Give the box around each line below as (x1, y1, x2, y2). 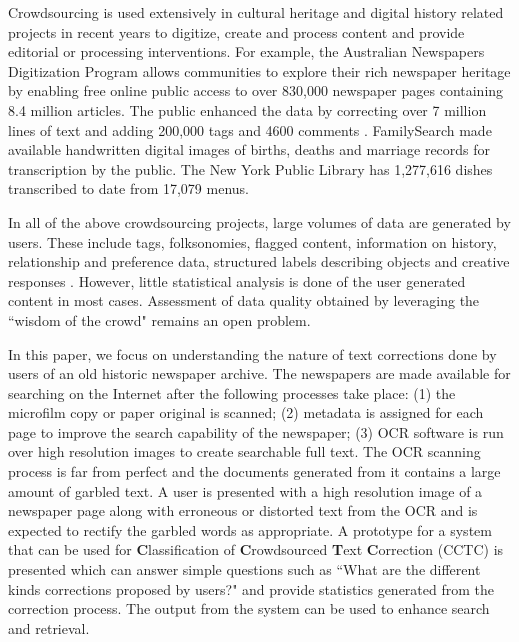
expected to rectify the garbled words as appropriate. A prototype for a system (8, 519, 492, 540)
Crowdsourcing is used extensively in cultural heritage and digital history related (8, 2, 504, 22)
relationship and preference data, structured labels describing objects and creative (8, 251, 510, 272)
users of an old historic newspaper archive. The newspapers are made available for (8, 363, 511, 384)
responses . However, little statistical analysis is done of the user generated (8, 270, 466, 291)
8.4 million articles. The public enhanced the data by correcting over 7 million (8, 99, 487, 120)
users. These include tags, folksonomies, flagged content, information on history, (8, 231, 497, 252)
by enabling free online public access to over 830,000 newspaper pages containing (8, 80, 504, 101)
